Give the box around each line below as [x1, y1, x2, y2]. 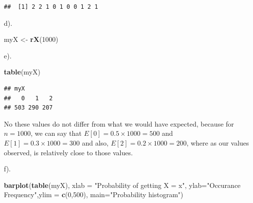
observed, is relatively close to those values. [4, 147, 133, 157]
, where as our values [186, 137, 249, 148]
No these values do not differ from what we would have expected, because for [4, 118, 234, 129]
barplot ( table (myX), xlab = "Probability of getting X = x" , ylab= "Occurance [4, 180, 241, 190]
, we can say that [31, 128, 82, 138]
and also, [82, 137, 108, 148]
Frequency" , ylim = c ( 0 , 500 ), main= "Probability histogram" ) [4, 189, 183, 200]
